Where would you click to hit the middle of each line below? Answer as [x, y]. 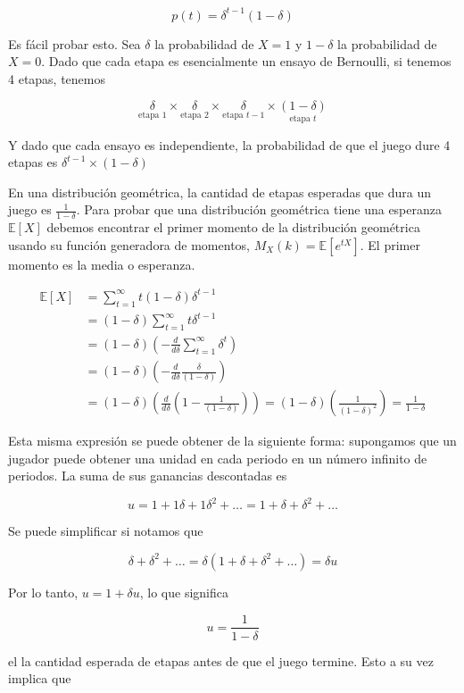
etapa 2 [195, 115]
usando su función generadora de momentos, [129, 244]
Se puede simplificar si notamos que [106, 531]
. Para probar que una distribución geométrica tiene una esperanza [259, 209]
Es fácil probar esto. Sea [75, 43]
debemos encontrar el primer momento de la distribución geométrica [233, 227]
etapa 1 [153, 115]
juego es [30, 209]
